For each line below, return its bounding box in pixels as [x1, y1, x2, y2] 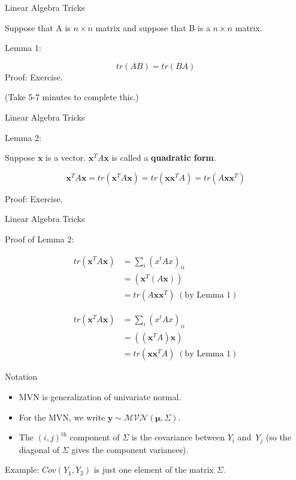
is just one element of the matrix [93, 463, 214, 476]
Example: [5, 463, 40, 476]
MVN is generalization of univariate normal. [19, 390, 182, 403]
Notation [5, 370, 38, 383]
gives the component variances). [71, 443, 189, 455]
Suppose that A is [5, 21, 71, 34]
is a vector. [46, 151, 86, 164]
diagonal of [19, 443, 60, 455]
